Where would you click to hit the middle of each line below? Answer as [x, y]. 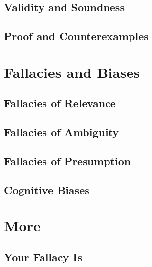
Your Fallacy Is [43, 256]
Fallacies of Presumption [67, 160]
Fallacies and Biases [72, 72]
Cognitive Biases [47, 189]
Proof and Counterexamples [76, 36]
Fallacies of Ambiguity [62, 132]
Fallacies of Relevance [60, 103]
